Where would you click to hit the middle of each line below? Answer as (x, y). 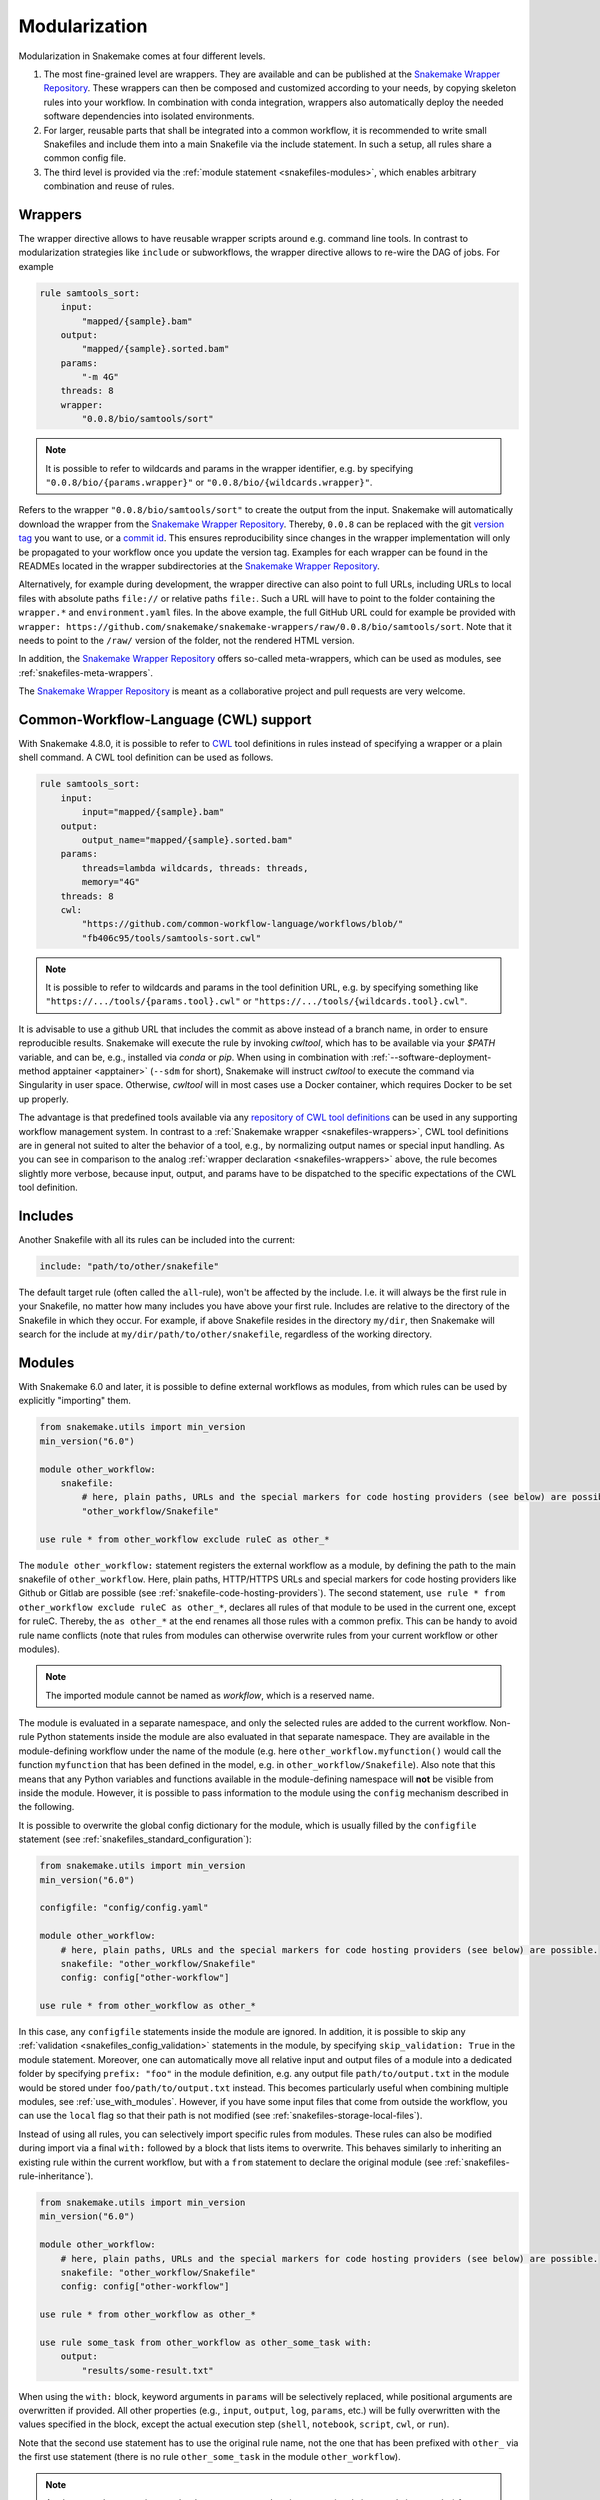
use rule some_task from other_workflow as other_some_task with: (205, 2342)
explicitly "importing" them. (75, 1401)
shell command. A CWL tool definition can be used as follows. (146, 757)
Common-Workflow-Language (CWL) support (165, 719)
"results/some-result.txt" (147, 2370)
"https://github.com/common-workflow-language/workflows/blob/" (242, 924)
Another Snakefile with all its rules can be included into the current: (156, 1240)
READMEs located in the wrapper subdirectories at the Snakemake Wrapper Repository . (199, 566)
